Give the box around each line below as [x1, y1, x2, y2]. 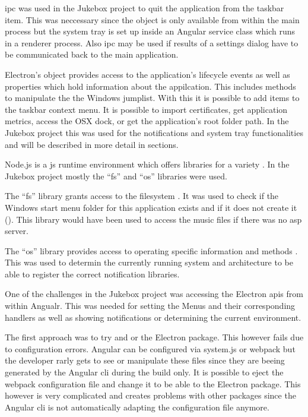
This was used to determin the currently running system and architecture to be [5, 256, 293, 268]
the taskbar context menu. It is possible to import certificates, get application [5, 103, 288, 115]
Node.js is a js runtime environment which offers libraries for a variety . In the [5, 158, 290, 170]
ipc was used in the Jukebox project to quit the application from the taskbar [5, 2, 284, 14]
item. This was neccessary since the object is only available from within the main [5, 13, 300, 26]
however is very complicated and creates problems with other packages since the [5, 389, 296, 402]
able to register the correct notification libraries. [5, 267, 180, 280]
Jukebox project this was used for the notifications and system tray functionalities [5, 126, 303, 138]
